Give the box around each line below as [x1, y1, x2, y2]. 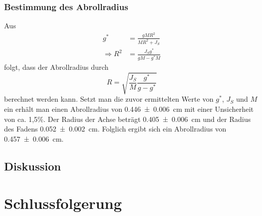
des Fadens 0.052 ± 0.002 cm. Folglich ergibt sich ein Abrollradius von [4, 123, 227, 134]
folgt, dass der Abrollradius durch [4, 62, 109, 72]
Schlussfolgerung [4, 193, 122, 213]
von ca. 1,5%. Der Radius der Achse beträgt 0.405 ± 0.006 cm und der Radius [4, 113, 251, 124]
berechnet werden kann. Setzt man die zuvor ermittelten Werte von [4, 94, 214, 104]
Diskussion [4, 158, 61, 174]
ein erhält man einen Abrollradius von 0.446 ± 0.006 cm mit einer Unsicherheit [4, 103, 254, 114]
